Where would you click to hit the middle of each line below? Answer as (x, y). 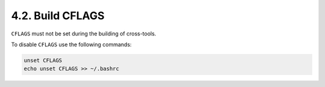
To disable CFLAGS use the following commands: (71, 44)
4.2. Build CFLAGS (58, 16)
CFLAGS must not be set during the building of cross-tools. (84, 34)
